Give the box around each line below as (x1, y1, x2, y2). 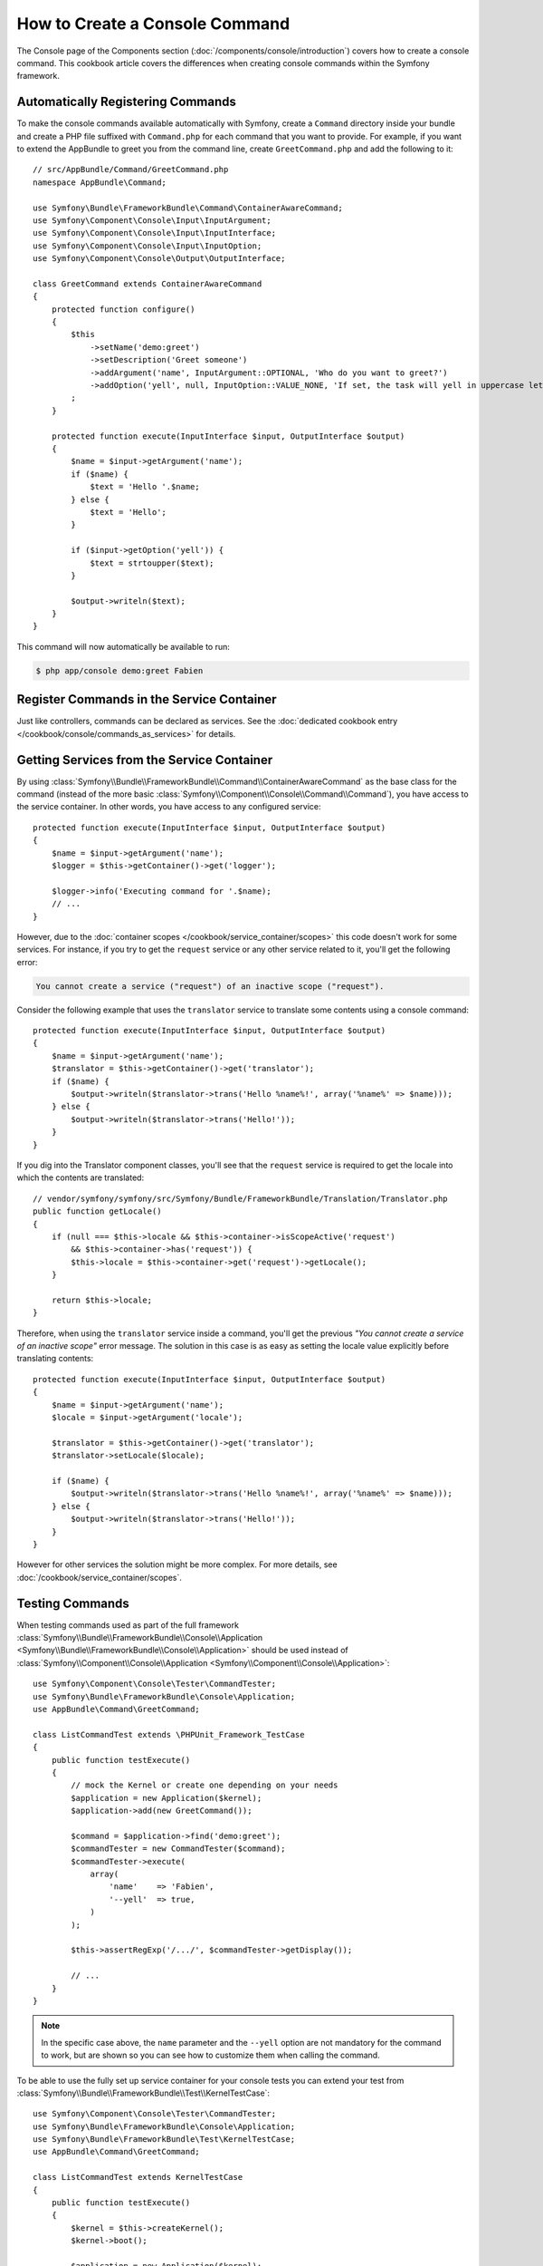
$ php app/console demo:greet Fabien (35, 665, 204, 675)
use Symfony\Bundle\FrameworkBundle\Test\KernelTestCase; (33, 2135, 296, 2145)
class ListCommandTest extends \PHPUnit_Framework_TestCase (33, 1729, 305, 1739)
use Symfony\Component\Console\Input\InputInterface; (33, 228, 276, 238)
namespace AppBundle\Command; (33, 177, 167, 188)
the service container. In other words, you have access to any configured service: (16, 801, 321, 812)
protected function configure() (51, 304, 195, 315)
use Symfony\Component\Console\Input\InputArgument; (33, 215, 271, 226)
